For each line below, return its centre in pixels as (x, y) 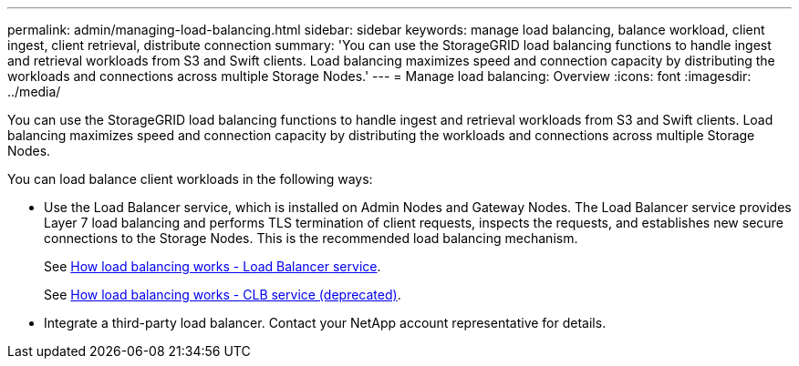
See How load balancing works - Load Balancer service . (213, 266)
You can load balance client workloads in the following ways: (190, 179)
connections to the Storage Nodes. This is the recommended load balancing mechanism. (311, 238)
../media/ (34, 91)
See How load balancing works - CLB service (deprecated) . (223, 295)
